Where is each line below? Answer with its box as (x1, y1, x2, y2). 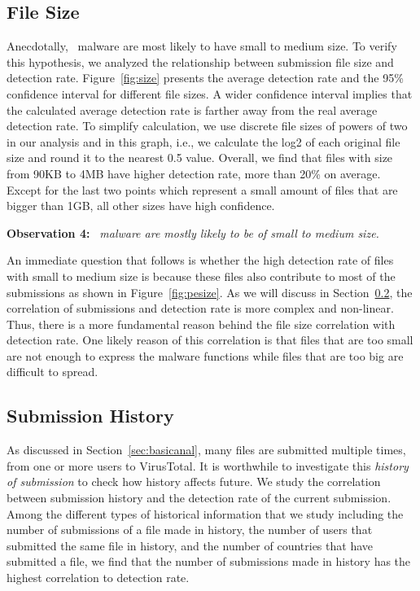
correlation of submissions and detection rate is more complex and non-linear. (7, 300, 394, 317)
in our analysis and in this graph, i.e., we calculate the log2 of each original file (7, 133, 400, 150)
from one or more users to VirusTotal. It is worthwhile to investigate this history (7, 457, 409, 474)
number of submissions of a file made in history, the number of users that (7, 521, 373, 538)
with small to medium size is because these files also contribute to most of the (7, 267, 396, 284)
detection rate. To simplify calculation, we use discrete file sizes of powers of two (7, 117, 408, 134)
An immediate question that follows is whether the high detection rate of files (7, 252, 394, 269)
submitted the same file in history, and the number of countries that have (7, 536, 373, 554)
